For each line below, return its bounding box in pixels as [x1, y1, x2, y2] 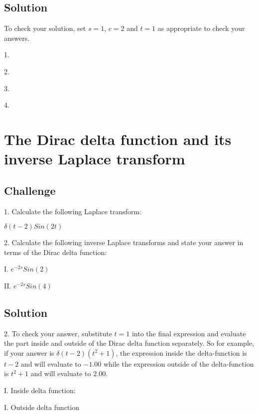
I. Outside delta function [4, 402, 79, 412]
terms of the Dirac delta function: [4, 247, 107, 257]
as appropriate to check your [157, 23, 245, 33]
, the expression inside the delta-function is [116, 347, 247, 358]
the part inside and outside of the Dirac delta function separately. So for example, [4, 338, 254, 348]
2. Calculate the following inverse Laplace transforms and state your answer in [4, 237, 244, 248]
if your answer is [4, 347, 54, 358]
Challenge [4, 182, 56, 198]
